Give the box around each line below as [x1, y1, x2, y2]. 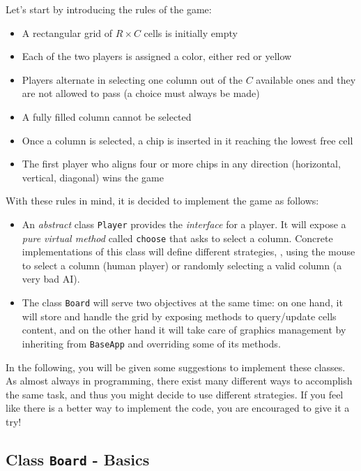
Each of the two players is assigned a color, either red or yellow [22, 49, 292, 63]
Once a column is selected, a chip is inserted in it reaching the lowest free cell [22, 133, 353, 147]
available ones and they [256, 72, 356, 87]
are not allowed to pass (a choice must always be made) [22, 86, 260, 100]
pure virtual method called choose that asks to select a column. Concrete [22, 230, 333, 245]
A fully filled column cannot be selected [22, 109, 192, 124]
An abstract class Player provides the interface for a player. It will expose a [22, 216, 346, 231]
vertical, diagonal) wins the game [22, 170, 164, 184]
